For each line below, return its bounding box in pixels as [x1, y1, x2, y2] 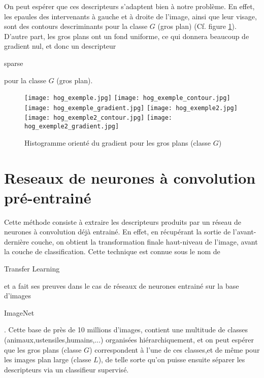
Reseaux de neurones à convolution [4, 167, 256, 188]
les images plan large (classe [4, 354, 91, 365]
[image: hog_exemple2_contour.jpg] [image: [24, 114, 173, 122]
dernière [4, 236, 29, 247]
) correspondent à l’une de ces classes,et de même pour [89, 344, 260, 355]
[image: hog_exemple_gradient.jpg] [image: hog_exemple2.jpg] [24, 104, 238, 112]
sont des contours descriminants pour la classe [4, 21, 148, 31]
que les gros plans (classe [4, 344, 82, 355]
